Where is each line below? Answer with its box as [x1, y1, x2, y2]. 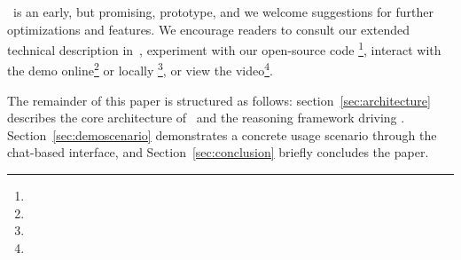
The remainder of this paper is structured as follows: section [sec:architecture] [7, 91, 431, 109]
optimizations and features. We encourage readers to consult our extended [7, 20, 410, 38]
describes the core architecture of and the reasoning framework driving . [7, 108, 405, 127]
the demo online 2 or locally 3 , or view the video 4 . [7, 59, 273, 80]
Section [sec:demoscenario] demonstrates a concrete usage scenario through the [7, 125, 437, 144]
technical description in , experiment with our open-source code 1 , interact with [7, 38, 441, 59]
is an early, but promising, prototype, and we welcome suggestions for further [12, 3, 434, 20]
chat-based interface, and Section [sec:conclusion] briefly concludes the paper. [7, 143, 429, 162]
